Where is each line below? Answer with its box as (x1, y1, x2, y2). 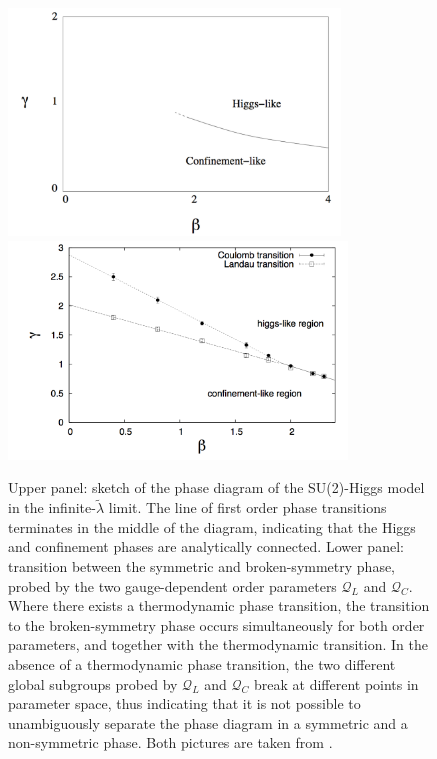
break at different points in (253, 673, 419, 694)
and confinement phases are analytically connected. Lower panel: (8, 536, 404, 557)
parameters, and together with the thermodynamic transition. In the (8, 634, 428, 655)
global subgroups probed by (8, 673, 178, 694)
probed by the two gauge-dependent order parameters (8, 575, 337, 596)
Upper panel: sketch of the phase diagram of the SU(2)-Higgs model (8, 477, 425, 498)
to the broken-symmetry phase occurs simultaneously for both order (8, 614, 425, 635)
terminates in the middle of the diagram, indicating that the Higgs (8, 516, 416, 537)
